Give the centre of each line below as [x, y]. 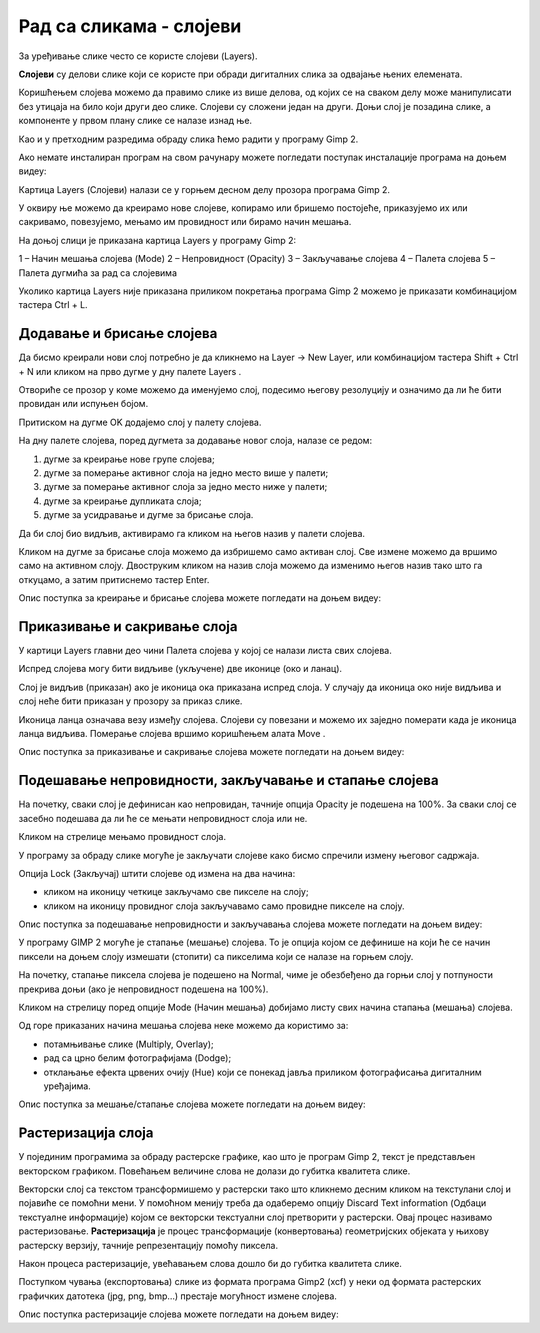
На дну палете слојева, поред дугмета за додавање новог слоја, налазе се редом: [195, 441]
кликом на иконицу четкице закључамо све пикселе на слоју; [176, 892]
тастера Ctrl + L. [53, 305]
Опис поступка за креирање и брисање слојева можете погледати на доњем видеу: [200, 598]
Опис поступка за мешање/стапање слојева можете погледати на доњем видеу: [192, 1104]
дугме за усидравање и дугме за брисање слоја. [148, 515]
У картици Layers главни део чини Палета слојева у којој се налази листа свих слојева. [205, 651]
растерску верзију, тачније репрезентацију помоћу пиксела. [148, 1245]
